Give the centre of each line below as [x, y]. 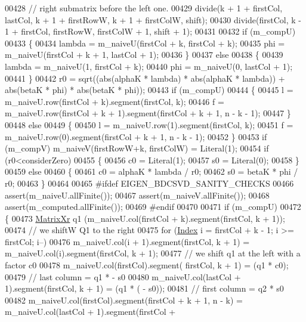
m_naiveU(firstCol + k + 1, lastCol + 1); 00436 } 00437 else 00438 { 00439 [144, 55]
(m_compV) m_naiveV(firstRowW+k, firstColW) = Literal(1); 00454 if [137, 148]
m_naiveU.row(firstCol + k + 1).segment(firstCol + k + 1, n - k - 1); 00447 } [148, 113]
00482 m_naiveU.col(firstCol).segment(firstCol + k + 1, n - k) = [124, 300]
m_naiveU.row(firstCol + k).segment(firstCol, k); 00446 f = [115, 101]
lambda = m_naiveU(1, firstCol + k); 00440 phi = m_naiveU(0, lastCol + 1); [149, 66]
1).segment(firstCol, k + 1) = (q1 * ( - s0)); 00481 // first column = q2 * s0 [144, 288]
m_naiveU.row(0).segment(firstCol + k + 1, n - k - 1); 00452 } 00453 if [136, 136]
